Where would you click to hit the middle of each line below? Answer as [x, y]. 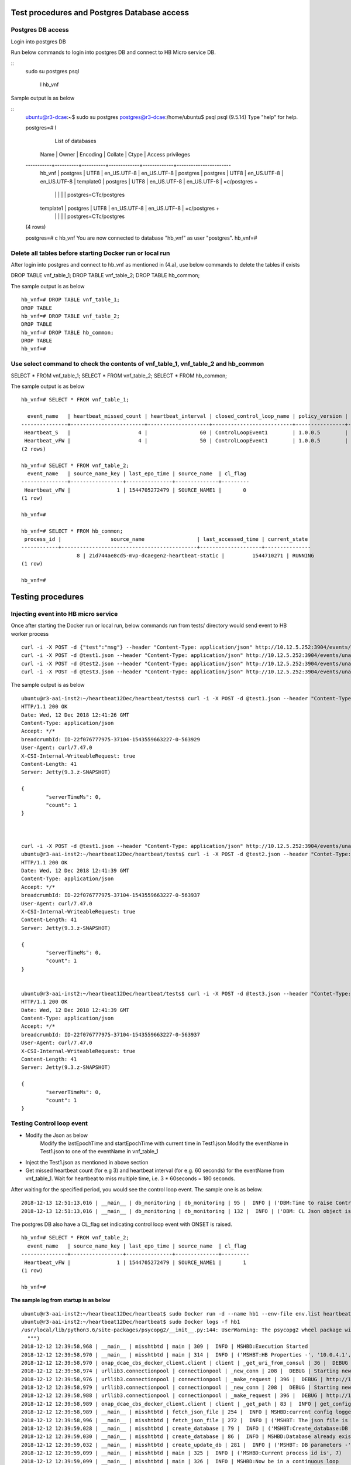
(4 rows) [36, 227]
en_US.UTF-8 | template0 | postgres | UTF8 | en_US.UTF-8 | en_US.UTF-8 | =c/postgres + [149, 181]
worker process [30, 633]
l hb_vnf [49, 84]
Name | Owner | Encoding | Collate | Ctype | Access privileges [115, 154]
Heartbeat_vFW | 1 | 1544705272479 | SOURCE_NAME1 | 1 [135, 1262]
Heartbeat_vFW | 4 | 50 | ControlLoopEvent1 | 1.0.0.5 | [186, 441]
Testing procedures [47, 597]
